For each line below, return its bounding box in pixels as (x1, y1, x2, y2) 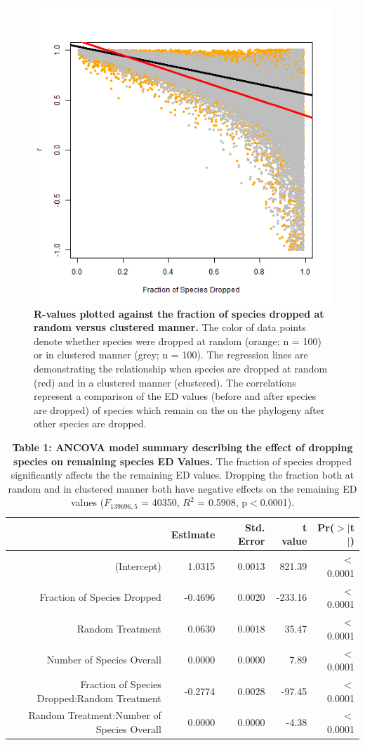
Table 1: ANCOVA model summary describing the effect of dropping (12, 439, 353, 454)
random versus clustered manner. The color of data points (34, 320, 306, 335)
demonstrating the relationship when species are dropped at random (34, 361, 328, 375)
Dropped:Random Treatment (36, 690, 161, 705)
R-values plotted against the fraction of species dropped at (34, 306, 324, 320)
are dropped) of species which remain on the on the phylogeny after (34, 402, 325, 417)
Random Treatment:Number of (28, 708, 161, 723)
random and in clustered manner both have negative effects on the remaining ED (8, 481, 357, 495)
